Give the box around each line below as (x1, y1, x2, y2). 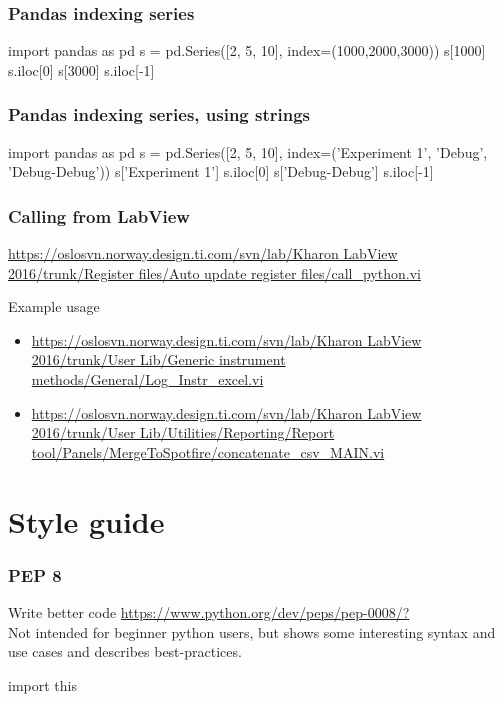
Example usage (8, 296, 100, 317)
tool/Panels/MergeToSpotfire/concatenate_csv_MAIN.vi (31, 441, 385, 462)
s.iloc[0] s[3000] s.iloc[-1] (8, 59, 155, 80)
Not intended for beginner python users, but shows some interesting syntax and (8, 621, 496, 642)
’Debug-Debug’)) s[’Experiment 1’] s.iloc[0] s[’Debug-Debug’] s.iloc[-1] (8, 161, 434, 182)
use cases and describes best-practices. (8, 641, 242, 662)
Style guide (8, 500, 165, 541)
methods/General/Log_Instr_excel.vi (31, 369, 264, 389)
